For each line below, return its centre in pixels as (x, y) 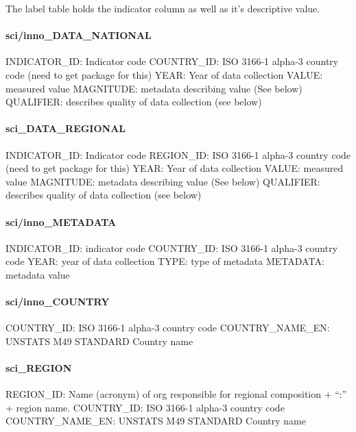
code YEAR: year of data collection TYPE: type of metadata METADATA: (165, 261)
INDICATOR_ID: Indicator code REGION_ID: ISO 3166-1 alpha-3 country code (178, 154)
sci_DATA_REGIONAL (66, 128)
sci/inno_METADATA (61, 221)
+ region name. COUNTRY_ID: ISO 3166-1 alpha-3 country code (145, 407)
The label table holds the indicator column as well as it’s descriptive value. (163, 8)
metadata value (38, 274)
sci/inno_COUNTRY (58, 302)
